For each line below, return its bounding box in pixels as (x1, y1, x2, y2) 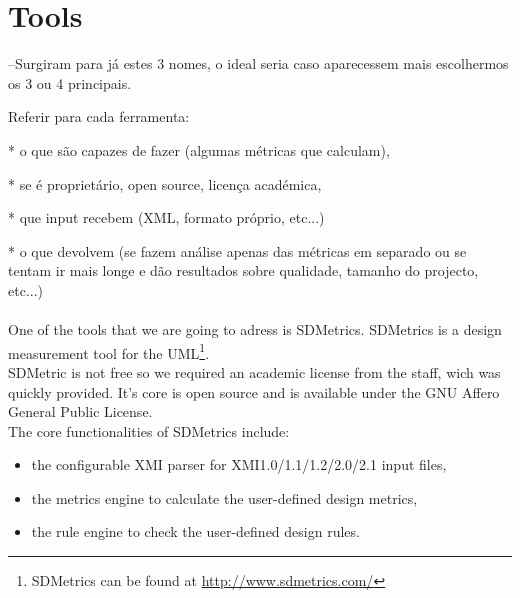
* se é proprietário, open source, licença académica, (8, 173, 322, 194)
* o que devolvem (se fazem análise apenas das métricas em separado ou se (8, 240, 467, 261)
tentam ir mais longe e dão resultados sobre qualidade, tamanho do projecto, (8, 260, 479, 281)
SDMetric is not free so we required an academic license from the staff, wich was (8, 361, 501, 382)
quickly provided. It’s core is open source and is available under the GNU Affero (8, 381, 500, 402)
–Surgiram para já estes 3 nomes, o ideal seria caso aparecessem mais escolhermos (8, 53, 509, 74)
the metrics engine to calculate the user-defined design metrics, (31, 487, 418, 508)
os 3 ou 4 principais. (8, 72, 132, 93)
